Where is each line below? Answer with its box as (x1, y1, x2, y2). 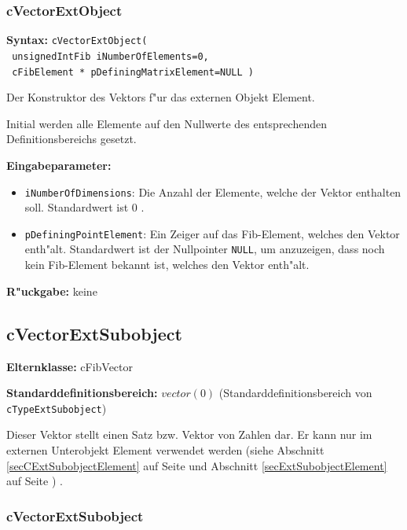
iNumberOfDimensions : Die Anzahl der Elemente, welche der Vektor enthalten (24, 183, 401, 200)
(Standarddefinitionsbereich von (218, 385, 372, 401)
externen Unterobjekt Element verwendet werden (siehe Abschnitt (6, 441, 324, 458)
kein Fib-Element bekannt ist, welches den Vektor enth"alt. (24, 256, 310, 273)
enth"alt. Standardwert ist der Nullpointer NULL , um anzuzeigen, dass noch (24, 241, 385, 257)
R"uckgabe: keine (6, 282, 97, 299)
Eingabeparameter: (6, 156, 112, 173)
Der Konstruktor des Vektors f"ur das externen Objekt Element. (6, 89, 315, 105)
